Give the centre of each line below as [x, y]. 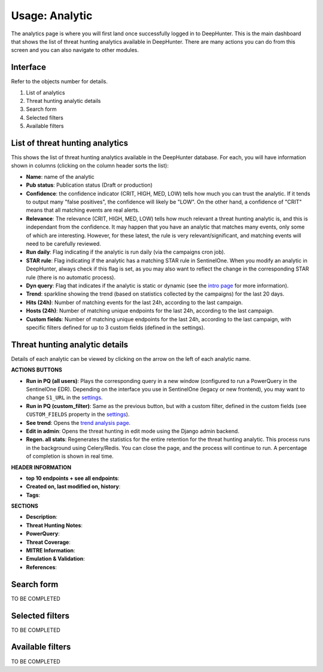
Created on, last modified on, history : [73, 486]
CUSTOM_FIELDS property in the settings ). [78, 414]
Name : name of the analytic [60, 177]
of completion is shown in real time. [70, 456]
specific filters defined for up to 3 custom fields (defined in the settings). [116, 327]
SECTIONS [25, 506]
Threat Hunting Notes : [54, 525]
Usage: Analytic [52, 16]
